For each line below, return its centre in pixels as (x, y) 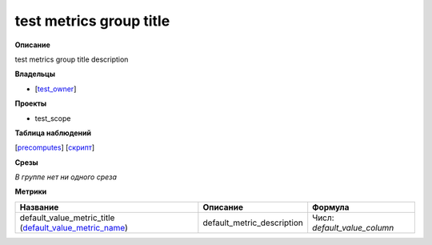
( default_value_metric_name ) (74, 227)
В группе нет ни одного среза (66, 177)
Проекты (31, 103)
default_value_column (353, 227)
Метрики (31, 191)
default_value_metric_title (67, 218)
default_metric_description (253, 223)
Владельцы (35, 74)
